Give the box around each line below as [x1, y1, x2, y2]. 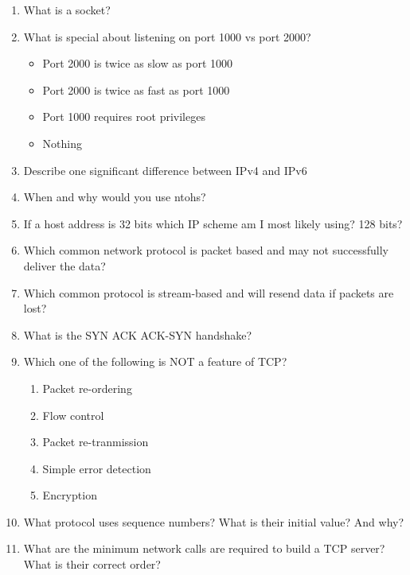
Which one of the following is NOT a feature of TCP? [23, 353, 287, 370]
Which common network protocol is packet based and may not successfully [23, 242, 389, 258]
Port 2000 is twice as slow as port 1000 [42, 55, 233, 72]
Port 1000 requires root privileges [42, 108, 205, 125]
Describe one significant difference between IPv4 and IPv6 [23, 161, 307, 178]
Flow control [42, 406, 104, 423]
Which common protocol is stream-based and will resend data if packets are [23, 284, 394, 301]
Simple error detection [42, 460, 151, 476]
